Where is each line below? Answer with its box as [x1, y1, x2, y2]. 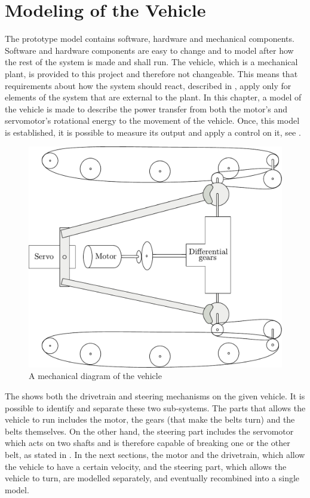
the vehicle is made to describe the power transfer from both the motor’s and [5, 102, 288, 115]
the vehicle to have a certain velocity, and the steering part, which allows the [5, 460, 287, 472]
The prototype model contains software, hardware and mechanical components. [5, 32, 294, 45]
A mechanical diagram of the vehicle [29, 369, 162, 382]
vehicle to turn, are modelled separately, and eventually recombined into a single [5, 472, 300, 484]
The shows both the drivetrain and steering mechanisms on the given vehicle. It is [5, 390, 305, 402]
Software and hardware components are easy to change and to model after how [5, 44, 294, 56]
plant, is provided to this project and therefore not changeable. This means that [5, 67, 298, 80]
